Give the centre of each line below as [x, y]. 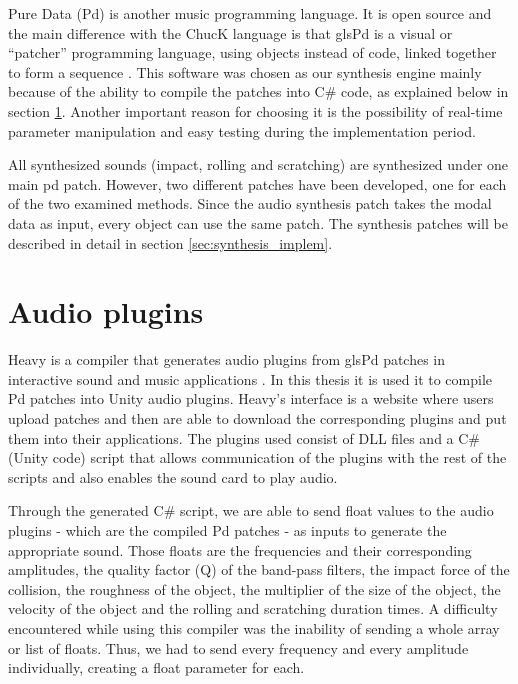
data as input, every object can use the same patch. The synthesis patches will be [258, 222]
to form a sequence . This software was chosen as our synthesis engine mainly [245, 71]
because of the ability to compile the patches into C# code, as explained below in [258, 91]
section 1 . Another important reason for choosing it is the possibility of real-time [255, 110]
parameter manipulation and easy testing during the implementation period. [242, 130]
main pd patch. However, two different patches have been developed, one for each [257, 183]
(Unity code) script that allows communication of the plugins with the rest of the [257, 457]
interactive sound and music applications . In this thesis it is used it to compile [250, 378]
